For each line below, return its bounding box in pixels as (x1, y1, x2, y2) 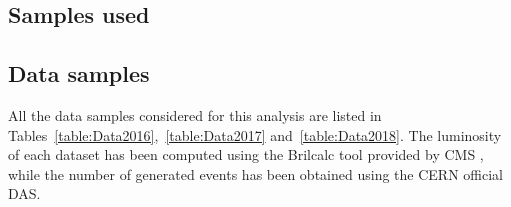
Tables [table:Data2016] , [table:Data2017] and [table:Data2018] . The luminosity (8, 124, 502, 145)
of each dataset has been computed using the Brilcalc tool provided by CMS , (8, 144, 484, 165)
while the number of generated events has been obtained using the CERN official (8, 163, 503, 184)
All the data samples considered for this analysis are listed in (8, 104, 382, 125)
